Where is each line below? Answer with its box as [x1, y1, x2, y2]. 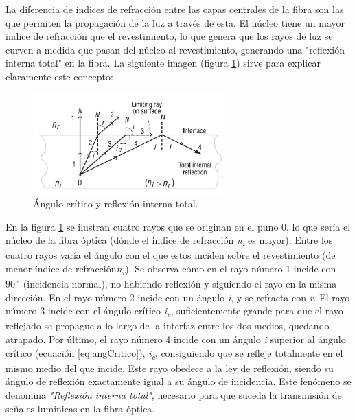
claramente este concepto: [5, 69, 113, 83]
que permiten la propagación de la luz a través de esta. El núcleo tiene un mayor [5, 15, 345, 30]
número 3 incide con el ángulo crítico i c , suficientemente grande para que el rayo [5, 303, 343, 320]
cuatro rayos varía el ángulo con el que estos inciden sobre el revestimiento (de [5, 248, 336, 262]
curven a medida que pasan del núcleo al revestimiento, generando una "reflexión [5, 42, 345, 56]
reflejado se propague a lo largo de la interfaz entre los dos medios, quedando [5, 318, 330, 333]
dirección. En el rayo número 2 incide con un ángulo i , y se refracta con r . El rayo [5, 290, 350, 304]
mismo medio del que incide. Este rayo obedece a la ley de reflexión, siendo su [5, 360, 334, 375]
